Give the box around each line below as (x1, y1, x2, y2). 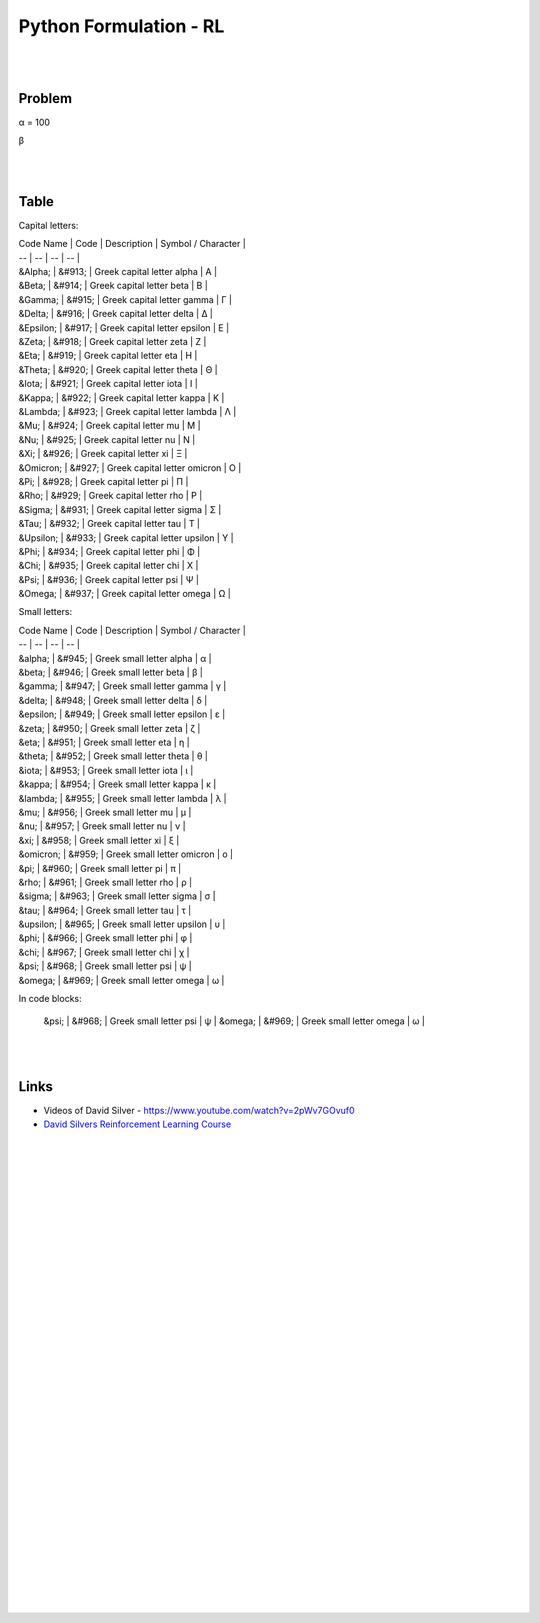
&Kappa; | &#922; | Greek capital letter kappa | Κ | (18, 391, 225, 404)
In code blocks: (18, 993, 82, 1005)
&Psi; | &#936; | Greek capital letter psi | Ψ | (18, 573, 200, 585)
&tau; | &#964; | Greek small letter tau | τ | (18, 904, 192, 916)
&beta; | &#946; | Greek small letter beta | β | (18, 666, 204, 679)
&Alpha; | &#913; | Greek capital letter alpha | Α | (18, 266, 218, 278)
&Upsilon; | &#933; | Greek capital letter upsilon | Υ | (18, 531, 234, 544)
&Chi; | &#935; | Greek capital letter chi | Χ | (18, 560, 199, 572)
